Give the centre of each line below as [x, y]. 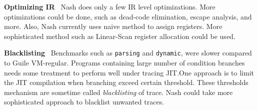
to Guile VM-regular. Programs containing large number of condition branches [124, 63]
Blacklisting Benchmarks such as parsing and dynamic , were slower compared [128, 53]
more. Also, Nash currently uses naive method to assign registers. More [113, 26]
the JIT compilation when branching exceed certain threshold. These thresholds [126, 82]
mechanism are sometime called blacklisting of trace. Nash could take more [118, 92]
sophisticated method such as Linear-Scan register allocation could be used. [120, 36]
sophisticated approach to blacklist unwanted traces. [84, 102]
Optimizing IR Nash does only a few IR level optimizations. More [110, 6]
